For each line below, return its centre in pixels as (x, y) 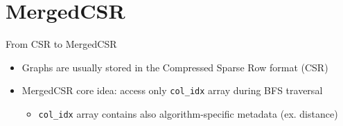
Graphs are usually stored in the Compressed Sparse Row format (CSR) (175, 67)
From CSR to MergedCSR (61, 44)
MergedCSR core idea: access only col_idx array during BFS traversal (172, 90)
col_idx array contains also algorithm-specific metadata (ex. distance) (188, 113)
